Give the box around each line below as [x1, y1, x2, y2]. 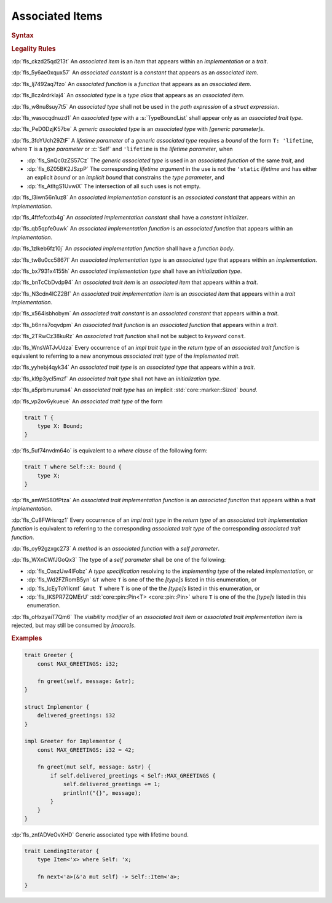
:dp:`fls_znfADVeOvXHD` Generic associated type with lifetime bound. [11, 830, 189, 838]
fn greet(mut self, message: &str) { [37, 763, 151, 771]
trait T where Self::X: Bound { [24, 463, 122, 470]
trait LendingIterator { [24, 847, 100, 854]
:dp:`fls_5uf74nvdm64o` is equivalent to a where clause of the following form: [11, 447, 208, 454]
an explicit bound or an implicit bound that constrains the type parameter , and [26, 174, 224, 181]
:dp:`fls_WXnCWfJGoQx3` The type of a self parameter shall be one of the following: [11, 556, 226, 564]
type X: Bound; [37, 422, 83, 430]
